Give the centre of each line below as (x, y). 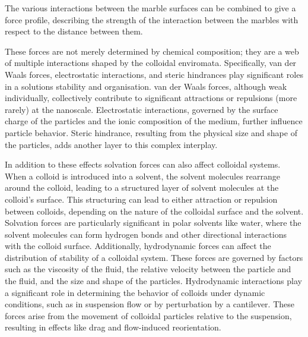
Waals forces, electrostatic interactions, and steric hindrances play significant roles (154, 74)
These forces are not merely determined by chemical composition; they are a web (152, 51)
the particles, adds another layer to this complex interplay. (111, 144)
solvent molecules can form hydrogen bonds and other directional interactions (146, 234)
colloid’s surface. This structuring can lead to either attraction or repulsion (141, 199)
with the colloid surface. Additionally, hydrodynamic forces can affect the (138, 246)
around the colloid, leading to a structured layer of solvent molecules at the (142, 188)
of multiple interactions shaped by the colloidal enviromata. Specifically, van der (151, 63)
